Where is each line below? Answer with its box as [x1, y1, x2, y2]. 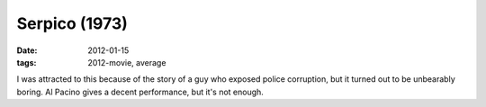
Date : [16, 45, 38, 56]
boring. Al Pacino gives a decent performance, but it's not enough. [16, 86, 265, 97]
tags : [16, 57, 37, 67]
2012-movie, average [87, 57, 166, 67]
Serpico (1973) [16, 13, 128, 33]
